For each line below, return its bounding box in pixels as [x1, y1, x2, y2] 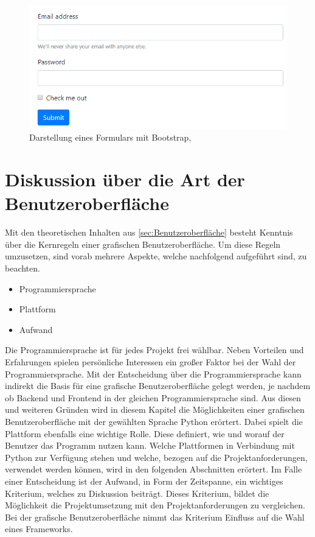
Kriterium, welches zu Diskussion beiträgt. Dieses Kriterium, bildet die [5, 486, 269, 499]
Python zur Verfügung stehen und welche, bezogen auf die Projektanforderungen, [5, 451, 308, 463]
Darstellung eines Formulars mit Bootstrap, [29, 131, 192, 144]
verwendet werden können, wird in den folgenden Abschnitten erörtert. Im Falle [5, 463, 302, 476]
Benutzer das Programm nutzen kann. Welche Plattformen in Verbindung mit [5, 439, 295, 452]
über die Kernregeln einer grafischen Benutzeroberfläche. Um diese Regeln [5, 237, 281, 250]
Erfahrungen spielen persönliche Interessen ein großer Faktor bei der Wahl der [5, 356, 296, 368]
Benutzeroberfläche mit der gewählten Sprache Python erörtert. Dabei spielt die [5, 415, 303, 427]
